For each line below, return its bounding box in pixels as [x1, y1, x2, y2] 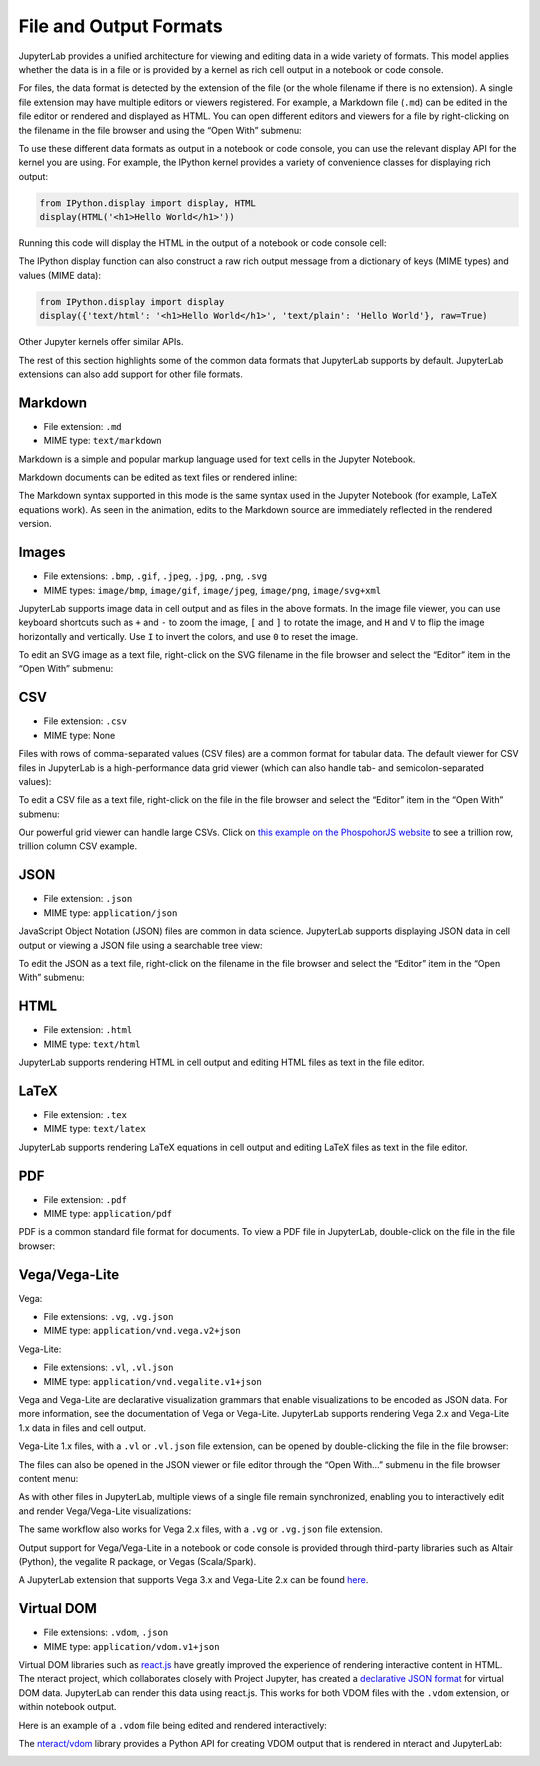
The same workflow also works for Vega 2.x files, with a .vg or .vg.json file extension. [18, 1523, 384, 1535]
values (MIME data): [18, 269, 102, 281]
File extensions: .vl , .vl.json [43, 1361, 174, 1374]
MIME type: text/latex [43, 1123, 147, 1135]
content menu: [18, 1473, 79, 1484]
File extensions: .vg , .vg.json [43, 1311, 174, 1323]
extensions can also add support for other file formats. [18, 368, 244, 380]
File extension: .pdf [43, 1193, 127, 1205]
